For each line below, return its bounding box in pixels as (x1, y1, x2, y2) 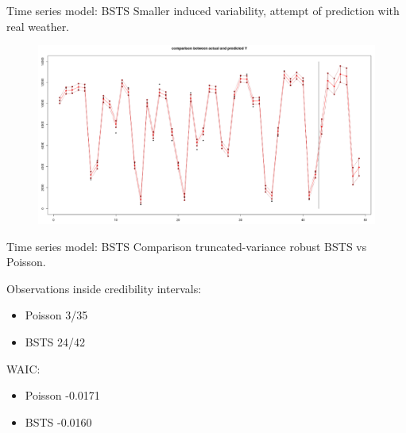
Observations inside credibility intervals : (6, 280, 202, 296)
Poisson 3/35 (25, 307, 88, 323)
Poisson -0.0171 (25, 387, 100, 404)
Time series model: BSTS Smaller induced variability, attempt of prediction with (6, 2, 400, 18)
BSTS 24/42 (25, 333, 86, 350)
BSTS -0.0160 (25, 413, 92, 430)
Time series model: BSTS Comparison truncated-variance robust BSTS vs (6, 238, 367, 254)
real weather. (6, 17, 70, 34)
